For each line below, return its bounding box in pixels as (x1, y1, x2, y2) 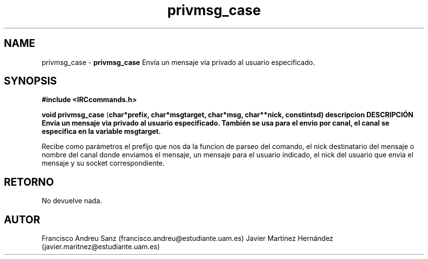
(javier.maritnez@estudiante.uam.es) (42, 242, 160, 251)
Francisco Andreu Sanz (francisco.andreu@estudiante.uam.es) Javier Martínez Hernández (42, 234, 334, 243)
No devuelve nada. (42, 196, 102, 205)
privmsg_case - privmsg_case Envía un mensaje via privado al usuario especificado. (42, 58, 315, 66)
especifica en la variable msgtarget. (42, 127, 161, 136)
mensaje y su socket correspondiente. (42, 159, 165, 168)
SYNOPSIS (4, 75, 57, 87)
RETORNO (4, 175, 54, 188)
